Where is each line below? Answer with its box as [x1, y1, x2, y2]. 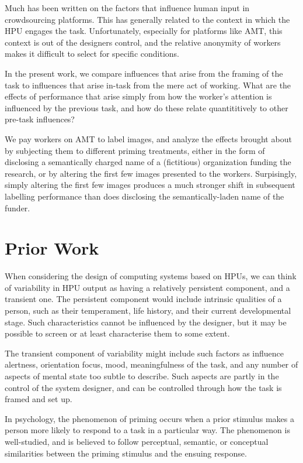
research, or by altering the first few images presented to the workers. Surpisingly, [5, 167, 297, 179]
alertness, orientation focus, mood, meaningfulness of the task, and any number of [5, 358, 298, 371]
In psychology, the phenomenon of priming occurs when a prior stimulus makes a [5, 412, 294, 424]
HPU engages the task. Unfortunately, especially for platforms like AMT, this [5, 25, 283, 37]
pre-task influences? [5, 113, 75, 125]
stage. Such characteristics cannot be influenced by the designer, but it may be [5, 315, 287, 328]
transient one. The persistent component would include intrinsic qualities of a [5, 293, 282, 305]
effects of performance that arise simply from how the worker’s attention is [5, 90, 272, 102]
